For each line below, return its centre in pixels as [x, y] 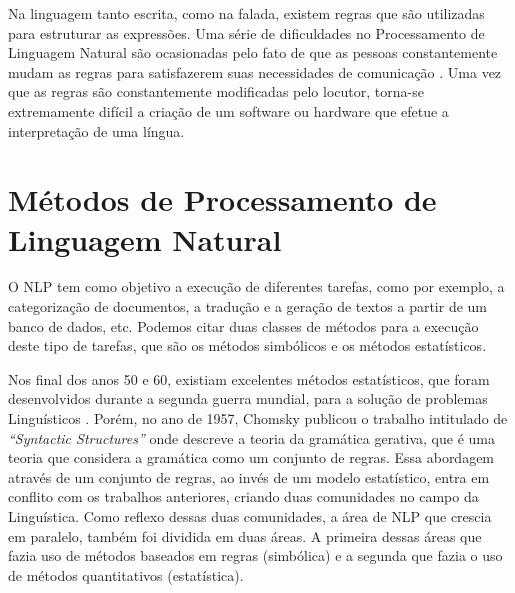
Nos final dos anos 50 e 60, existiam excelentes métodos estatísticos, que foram [249, 378]
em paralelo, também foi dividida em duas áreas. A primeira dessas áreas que [245, 535]
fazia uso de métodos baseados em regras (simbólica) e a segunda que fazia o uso [255, 555]
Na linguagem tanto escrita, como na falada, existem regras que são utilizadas [246, 13]
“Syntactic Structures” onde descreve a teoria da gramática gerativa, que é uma [251, 437]
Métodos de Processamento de [222, 199]
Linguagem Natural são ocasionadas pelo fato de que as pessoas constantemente [253, 52]
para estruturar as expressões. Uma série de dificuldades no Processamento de [246, 32]
